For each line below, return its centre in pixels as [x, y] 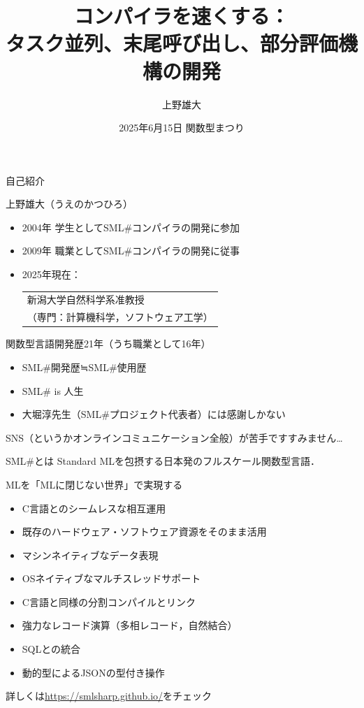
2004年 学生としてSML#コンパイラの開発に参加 [131, 227]
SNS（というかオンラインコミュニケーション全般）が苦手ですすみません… [174, 437]
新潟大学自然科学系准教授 [86, 299]
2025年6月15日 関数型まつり [182, 128]
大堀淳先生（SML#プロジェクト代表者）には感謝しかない [154, 414]
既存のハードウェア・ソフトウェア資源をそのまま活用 [144, 532]
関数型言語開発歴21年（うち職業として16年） [108, 344]
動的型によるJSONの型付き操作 [93, 672]
